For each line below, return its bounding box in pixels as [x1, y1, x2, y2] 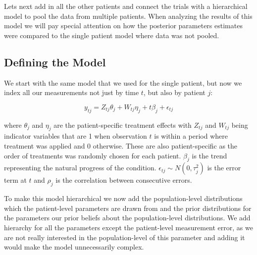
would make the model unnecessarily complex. [4, 242, 144, 252]
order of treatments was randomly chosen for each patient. [4, 150, 181, 160]
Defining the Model [4, 54, 106, 69]
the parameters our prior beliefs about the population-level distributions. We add [4, 212, 251, 223]
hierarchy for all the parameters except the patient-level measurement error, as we [4, 222, 253, 232]
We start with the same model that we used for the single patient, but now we [4, 77, 242, 88]
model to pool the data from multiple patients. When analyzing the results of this [4, 10, 253, 21]
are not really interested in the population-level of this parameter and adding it [4, 232, 245, 242]
